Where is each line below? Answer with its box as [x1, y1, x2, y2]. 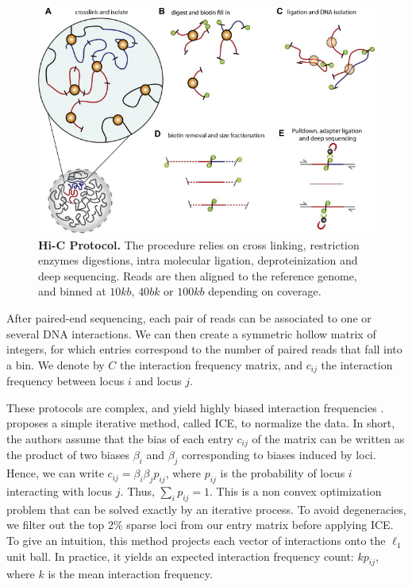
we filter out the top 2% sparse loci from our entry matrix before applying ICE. [6, 516, 394, 533]
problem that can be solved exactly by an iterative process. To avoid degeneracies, [6, 500, 406, 517]
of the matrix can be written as [252, 431, 405, 447]
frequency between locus [6, 373, 125, 389]
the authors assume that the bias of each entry [6, 431, 233, 447]
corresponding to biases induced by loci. [182, 446, 376, 463]
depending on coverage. [208, 283, 322, 299]
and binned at [38, 283, 106, 299]
